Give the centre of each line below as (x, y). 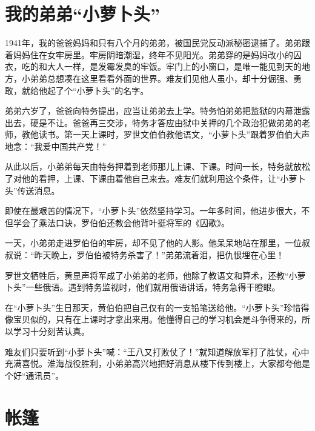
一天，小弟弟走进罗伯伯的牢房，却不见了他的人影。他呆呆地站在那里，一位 (153, 243)
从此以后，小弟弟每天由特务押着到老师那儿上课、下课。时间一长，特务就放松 (157, 166)
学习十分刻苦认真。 (51, 331)
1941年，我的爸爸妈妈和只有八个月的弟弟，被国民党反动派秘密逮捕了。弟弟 (153, 43)
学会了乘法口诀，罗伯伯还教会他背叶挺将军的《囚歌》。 (121, 222)
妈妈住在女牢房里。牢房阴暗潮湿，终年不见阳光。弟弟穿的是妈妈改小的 (153, 54)
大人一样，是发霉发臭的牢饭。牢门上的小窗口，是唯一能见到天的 (174, 66)
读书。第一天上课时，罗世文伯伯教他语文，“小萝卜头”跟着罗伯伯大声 (174, 134)
